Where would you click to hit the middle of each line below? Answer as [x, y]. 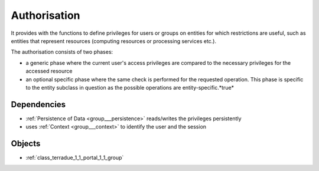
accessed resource [49, 71]
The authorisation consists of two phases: [62, 52]
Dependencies [38, 104]
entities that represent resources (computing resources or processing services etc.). [114, 41]
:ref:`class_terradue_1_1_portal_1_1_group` [75, 158]
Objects [26, 144]
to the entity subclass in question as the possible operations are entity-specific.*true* [130, 87]
